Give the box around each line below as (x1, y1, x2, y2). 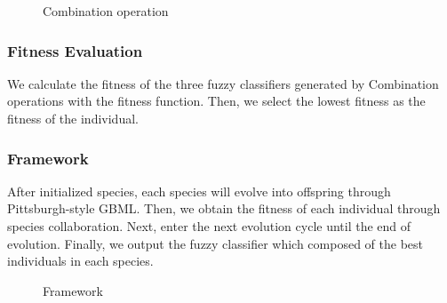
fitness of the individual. (7, 109, 139, 127)
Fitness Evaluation (7, 39, 143, 61)
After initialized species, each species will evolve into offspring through (7, 181, 391, 200)
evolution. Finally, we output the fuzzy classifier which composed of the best (7, 234, 423, 252)
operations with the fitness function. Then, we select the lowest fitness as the (7, 92, 426, 110)
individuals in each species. (7, 251, 154, 270)
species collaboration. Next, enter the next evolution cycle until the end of (7, 217, 411, 235)
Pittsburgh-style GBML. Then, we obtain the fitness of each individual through (7, 199, 441, 218)
